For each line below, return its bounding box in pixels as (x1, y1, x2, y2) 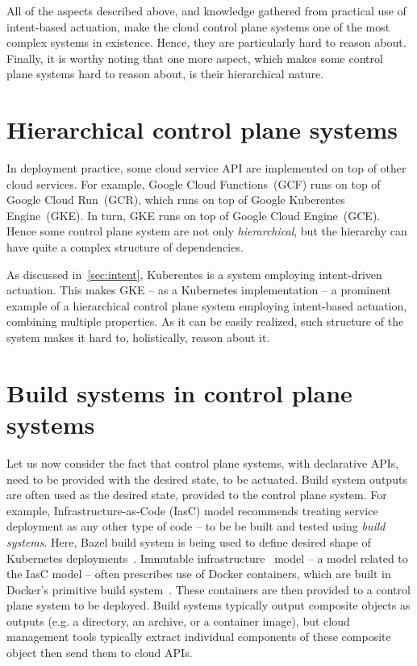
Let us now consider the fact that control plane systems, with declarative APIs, (6, 454, 399, 471)
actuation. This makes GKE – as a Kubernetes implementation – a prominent (6, 281, 392, 298)
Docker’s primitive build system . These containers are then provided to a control (6, 581, 411, 597)
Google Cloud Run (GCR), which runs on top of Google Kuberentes (6, 191, 345, 208)
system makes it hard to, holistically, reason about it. (6, 329, 270, 346)
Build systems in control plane (6, 376, 352, 409)
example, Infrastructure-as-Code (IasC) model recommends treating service (6, 502, 378, 518)
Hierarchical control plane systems (6, 113, 398, 146)
